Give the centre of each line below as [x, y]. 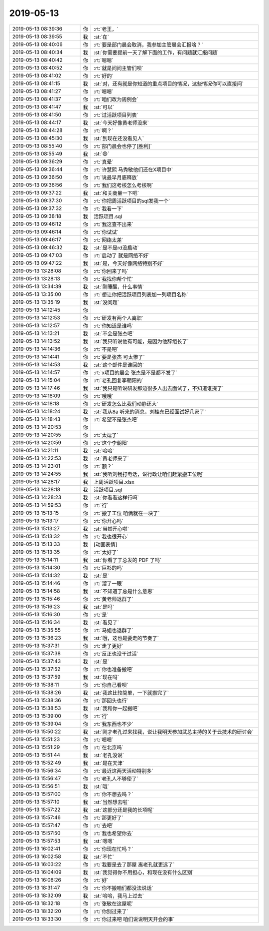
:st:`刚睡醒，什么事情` [119, 286]
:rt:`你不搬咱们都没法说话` [124, 888]
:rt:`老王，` [106, 29]
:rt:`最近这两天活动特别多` [124, 771]
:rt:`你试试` [106, 232]
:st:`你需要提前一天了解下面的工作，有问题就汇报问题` [156, 52]
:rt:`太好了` [106, 552]
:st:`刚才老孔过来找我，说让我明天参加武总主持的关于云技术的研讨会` [174, 732]
